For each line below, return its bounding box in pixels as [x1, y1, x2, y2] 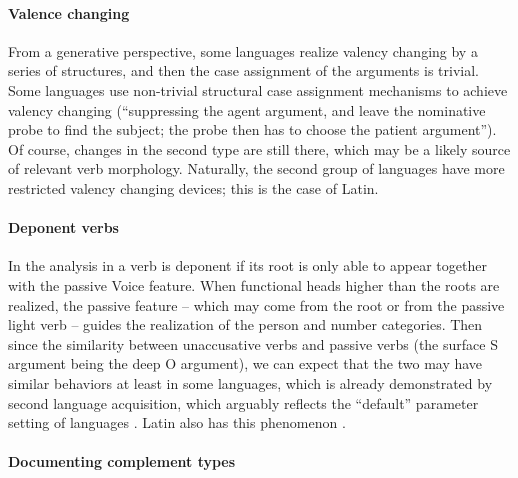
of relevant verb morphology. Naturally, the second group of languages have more [8, 158, 505, 179]
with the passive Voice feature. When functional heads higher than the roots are [8, 274, 500, 295]
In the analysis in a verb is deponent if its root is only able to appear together [8, 255, 487, 276]
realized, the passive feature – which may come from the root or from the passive [8, 294, 505, 315]
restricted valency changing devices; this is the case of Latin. [8, 177, 379, 198]
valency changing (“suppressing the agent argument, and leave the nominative [8, 99, 486, 120]
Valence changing [8, 2, 130, 23]
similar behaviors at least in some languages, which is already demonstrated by [8, 372, 493, 393]
